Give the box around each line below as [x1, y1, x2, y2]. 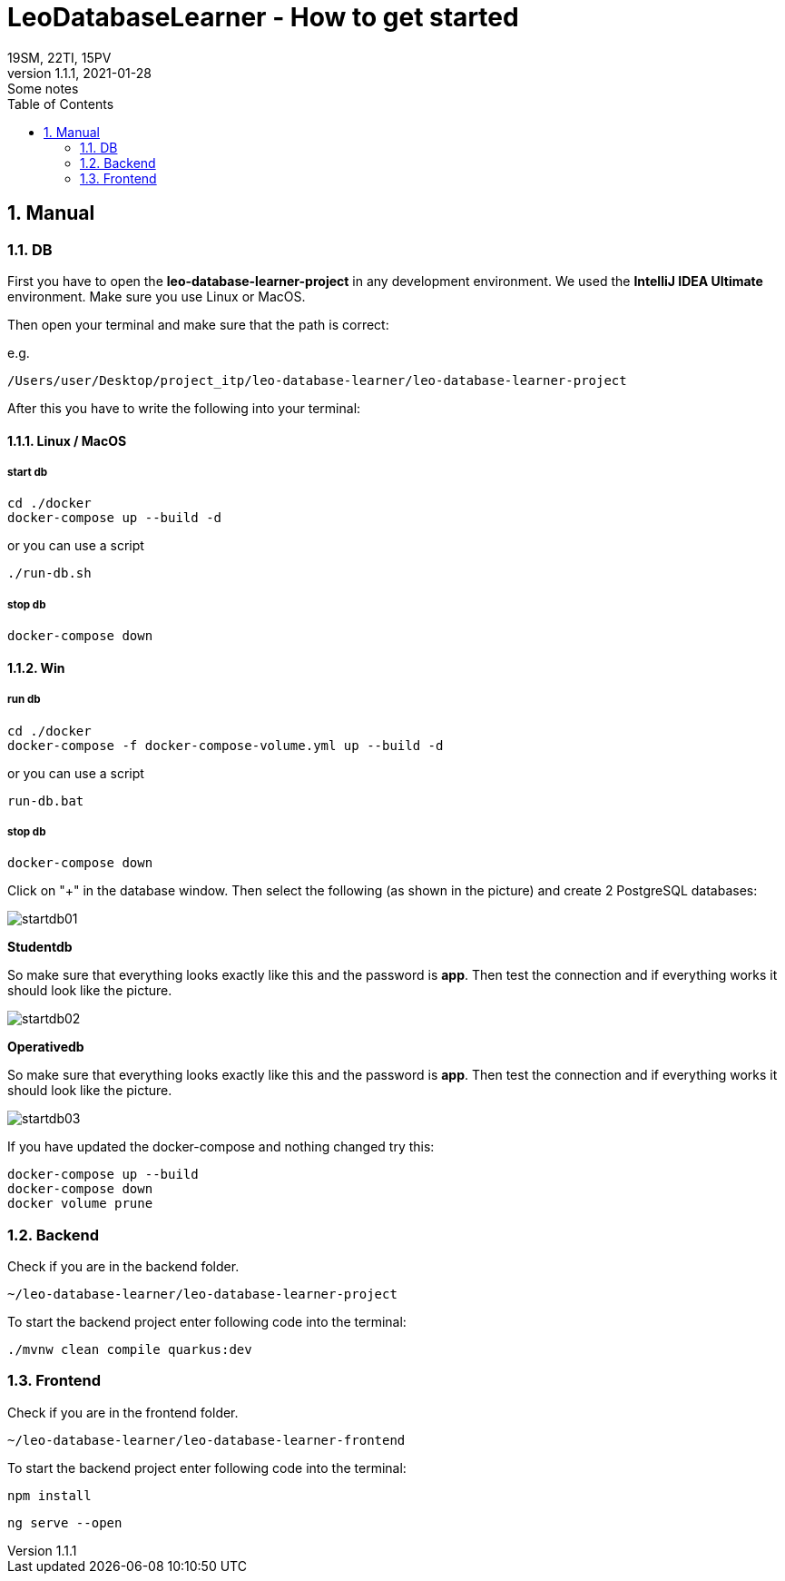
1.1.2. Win [7, 659, 65, 676]
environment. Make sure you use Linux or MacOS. [7, 288, 306, 304]
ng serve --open [7, 1515, 123, 1530]
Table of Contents [7, 95, 114, 112]
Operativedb [7, 1039, 84, 1055]
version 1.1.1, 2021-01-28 [7, 64, 152, 81]
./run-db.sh [7, 566, 92, 581]
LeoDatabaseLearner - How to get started [7, 2, 519, 33]
